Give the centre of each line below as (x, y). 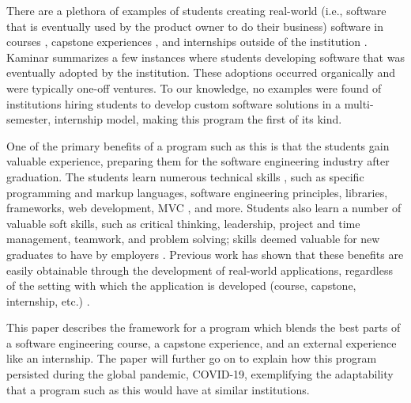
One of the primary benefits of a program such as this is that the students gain (198, 145)
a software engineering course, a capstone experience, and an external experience (202, 342)
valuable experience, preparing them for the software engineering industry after (198, 161)
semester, (29, 119)
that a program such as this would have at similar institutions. (158, 389)
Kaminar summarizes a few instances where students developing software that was (205, 57)
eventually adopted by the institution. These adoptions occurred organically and (201, 72)
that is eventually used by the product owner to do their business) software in (195, 26)
